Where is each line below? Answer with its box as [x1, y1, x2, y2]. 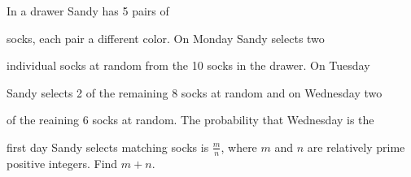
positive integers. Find [7, 154, 118, 171]
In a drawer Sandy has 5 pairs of [7, 2, 169, 19]
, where [221, 138, 257, 155]
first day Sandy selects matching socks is [7, 138, 209, 155]
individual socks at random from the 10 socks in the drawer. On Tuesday [7, 57, 370, 74]
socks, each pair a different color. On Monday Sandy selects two [7, 29, 325, 46]
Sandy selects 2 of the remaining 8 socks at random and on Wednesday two [7, 84, 383, 101]
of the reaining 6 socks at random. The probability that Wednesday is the [7, 111, 374, 128]
